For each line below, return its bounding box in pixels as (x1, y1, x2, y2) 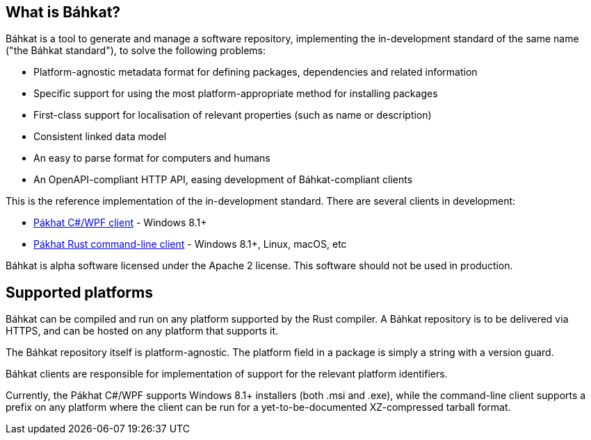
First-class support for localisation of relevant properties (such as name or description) (33, 109, 432, 121)
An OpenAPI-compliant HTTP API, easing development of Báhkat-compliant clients (33, 174, 413, 186)
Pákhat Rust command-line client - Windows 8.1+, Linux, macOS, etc (33, 238, 347, 251)
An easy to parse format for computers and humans (33, 152, 270, 164)
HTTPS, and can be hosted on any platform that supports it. (6, 325, 279, 337)
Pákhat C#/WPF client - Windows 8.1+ (33, 217, 207, 229)
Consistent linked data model (33, 130, 167, 143)
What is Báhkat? (6, 3, 121, 21)
